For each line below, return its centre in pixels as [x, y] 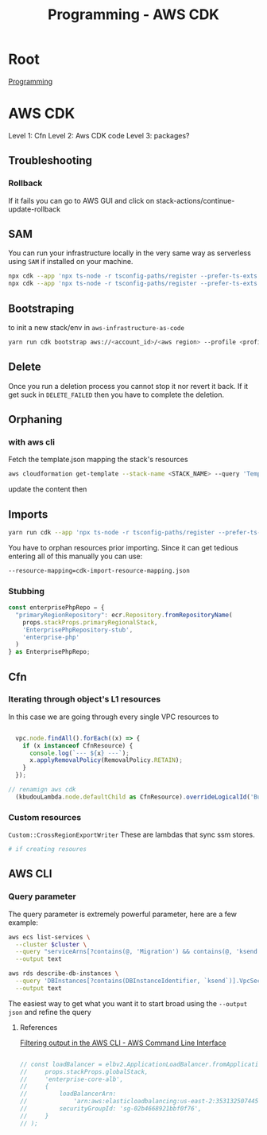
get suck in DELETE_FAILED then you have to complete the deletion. [116, 395]
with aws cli [32, 441]
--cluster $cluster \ [51, 944]
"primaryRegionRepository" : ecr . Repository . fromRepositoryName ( [124, 615]
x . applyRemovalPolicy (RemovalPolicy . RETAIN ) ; [106, 760]
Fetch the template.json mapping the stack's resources [98, 460]
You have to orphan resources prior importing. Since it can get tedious [123, 547]
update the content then [48, 489]
